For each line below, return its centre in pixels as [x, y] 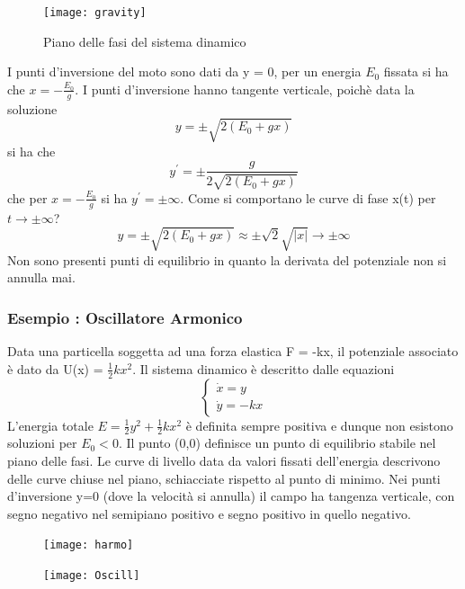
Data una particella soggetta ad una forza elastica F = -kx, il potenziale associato [233, 351]
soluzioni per [42, 443]
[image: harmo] [89, 545]
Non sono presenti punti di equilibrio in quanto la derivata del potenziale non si [227, 259]
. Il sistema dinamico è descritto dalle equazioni [264, 368]
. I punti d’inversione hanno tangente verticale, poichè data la [245, 89]
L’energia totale [50, 425]
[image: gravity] [95, 13]
